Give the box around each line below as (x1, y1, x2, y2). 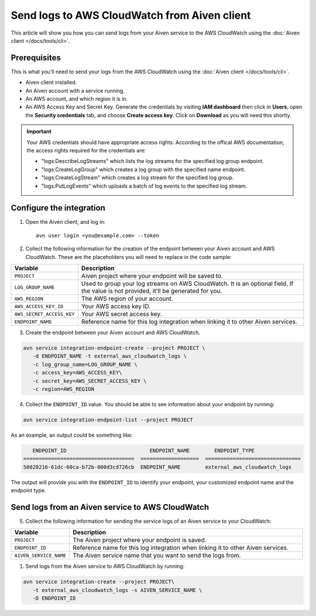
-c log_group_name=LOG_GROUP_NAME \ (32, 361, 138, 367)
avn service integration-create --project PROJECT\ (23, 578, 175, 586)
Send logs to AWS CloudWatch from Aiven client (11, 9, 251, 22)
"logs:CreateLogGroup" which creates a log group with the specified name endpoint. (41, 166, 246, 173)
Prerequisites (11, 53, 61, 63)
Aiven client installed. (25, 79, 77, 86)
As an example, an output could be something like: (11, 431, 133, 438)
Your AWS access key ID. (81, 302, 151, 310)
